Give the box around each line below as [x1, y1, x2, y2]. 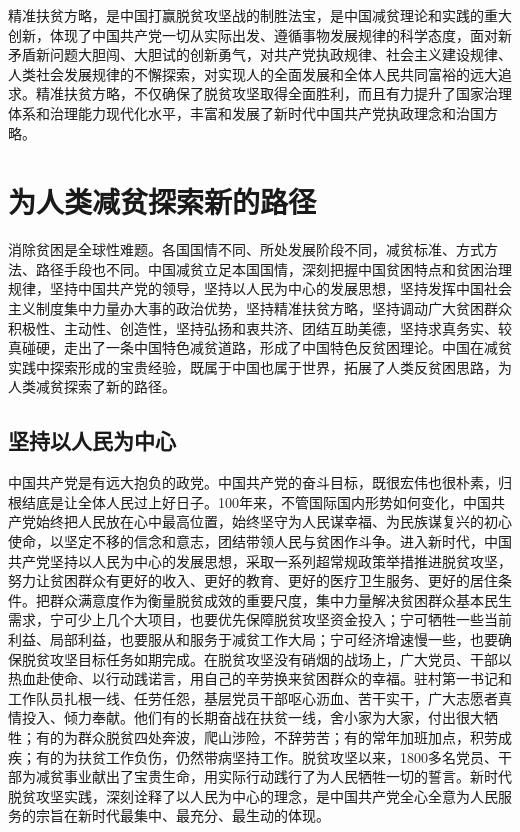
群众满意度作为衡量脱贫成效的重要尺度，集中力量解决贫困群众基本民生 [49, 589, 512, 610]
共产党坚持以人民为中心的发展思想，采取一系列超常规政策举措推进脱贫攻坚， [8, 550, 512, 571]
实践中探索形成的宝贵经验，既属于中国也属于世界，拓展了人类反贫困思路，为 [8, 356, 512, 377]
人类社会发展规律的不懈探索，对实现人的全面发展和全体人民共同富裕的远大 [8, 63, 498, 84]
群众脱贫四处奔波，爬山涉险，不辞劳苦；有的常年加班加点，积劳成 [77, 726, 512, 747]
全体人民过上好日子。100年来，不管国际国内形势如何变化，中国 [77, 491, 491, 512]
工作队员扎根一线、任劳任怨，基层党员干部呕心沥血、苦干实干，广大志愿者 [8, 687, 498, 708]
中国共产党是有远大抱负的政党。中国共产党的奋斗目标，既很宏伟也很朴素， [8, 472, 498, 493]
